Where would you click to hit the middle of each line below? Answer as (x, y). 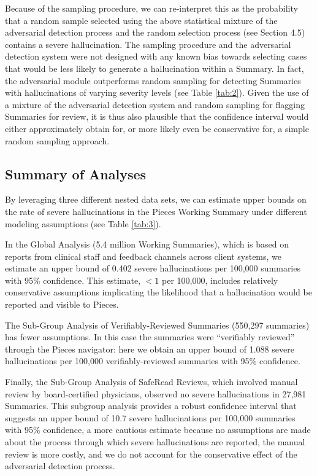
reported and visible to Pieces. (62, 304)
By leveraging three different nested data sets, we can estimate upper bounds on (156, 199)
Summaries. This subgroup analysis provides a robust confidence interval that (151, 406)
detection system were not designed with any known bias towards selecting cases (156, 56)
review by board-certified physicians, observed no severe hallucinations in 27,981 (156, 393)
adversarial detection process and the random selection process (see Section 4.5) (155, 32)
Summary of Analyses (76, 174)
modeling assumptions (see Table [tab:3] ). (83, 223)
